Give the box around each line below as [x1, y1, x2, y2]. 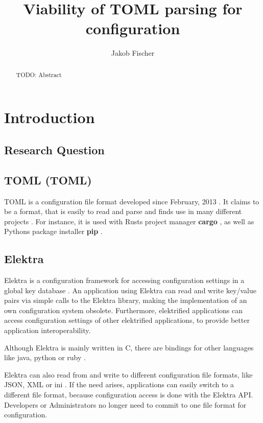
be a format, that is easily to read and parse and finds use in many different [4, 206, 242, 217]
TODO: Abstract [16, 70, 62, 79]
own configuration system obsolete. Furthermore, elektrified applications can [4, 304, 243, 315]
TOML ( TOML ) [4, 172, 92, 187]
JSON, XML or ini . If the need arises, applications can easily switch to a [4, 379, 234, 390]
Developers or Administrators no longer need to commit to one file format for [4, 399, 247, 410]
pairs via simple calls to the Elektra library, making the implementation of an [4, 295, 247, 306]
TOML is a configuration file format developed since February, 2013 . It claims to [4, 196, 259, 206]
